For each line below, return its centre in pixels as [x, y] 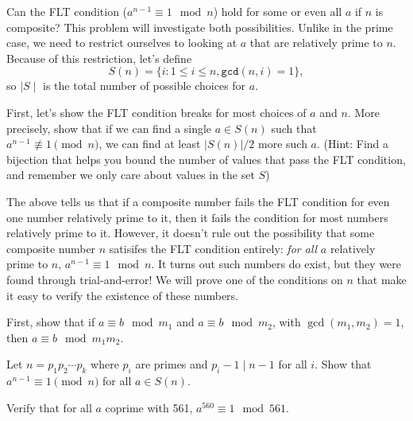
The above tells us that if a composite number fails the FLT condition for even [198, 201]
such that [294, 128]
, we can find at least [150, 144]
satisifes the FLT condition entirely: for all [213, 248]
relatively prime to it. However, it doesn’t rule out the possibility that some [191, 233]
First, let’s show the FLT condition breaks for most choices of [156, 112]
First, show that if [51, 322]
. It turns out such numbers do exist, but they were [276, 264]
